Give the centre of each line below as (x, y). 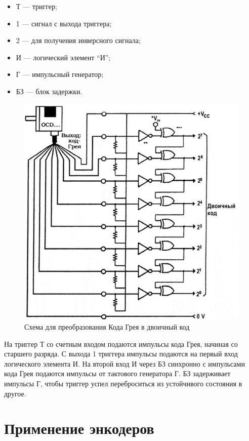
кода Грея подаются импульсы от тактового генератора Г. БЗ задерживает (117, 373)
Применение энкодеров (79, 428)
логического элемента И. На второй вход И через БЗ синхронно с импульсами (124, 363)
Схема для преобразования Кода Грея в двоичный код (107, 326)
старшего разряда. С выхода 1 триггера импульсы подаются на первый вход (121, 354)
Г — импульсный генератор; (60, 74)
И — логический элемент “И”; (63, 57)
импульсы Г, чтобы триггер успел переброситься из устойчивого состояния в (123, 383)
